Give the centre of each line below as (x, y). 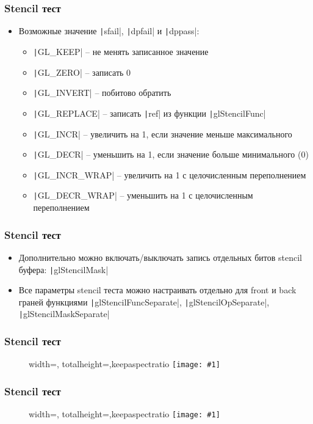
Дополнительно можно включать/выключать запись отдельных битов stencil (160, 257)
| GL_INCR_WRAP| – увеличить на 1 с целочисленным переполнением (170, 174)
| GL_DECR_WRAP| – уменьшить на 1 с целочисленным (143, 195)
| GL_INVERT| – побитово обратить (102, 93)
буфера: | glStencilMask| (63, 269)
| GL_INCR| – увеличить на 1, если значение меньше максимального (163, 133)
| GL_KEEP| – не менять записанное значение (121, 51)
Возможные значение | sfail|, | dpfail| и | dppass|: (109, 31)
